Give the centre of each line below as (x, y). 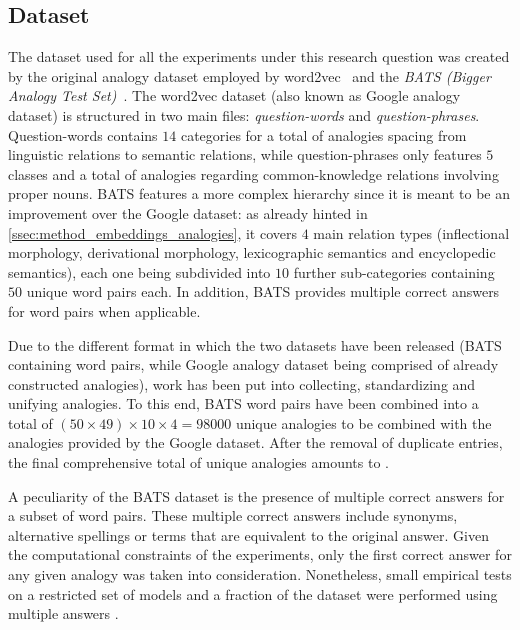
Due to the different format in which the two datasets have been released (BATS (255, 344)
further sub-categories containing (394, 271)
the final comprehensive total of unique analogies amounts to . (198, 462)
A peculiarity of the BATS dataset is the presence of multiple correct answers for (256, 495)
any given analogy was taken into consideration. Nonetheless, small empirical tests (260, 574)
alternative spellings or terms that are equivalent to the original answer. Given (248, 534)
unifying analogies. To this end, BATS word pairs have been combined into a (243, 403)
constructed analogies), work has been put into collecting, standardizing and (242, 383)
